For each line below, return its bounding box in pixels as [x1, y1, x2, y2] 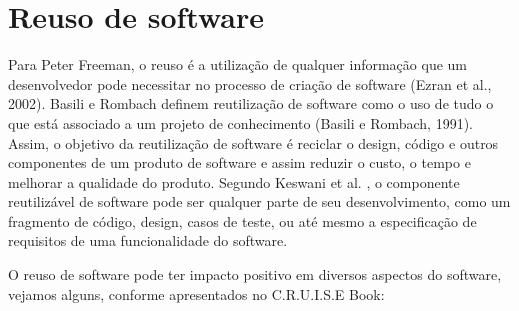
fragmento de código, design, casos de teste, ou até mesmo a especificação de [8, 210, 477, 231]
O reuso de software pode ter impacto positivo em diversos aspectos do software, [8, 264, 502, 285]
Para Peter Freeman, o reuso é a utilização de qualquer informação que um [8, 54, 467, 75]
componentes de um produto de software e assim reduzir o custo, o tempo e [8, 152, 471, 173]
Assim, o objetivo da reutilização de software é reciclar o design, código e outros [8, 132, 499, 153]
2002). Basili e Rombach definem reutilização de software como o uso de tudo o [8, 93, 494, 114]
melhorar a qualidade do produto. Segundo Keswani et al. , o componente [8, 171, 460, 192]
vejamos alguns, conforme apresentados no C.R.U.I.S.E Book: [8, 283, 385, 304]
